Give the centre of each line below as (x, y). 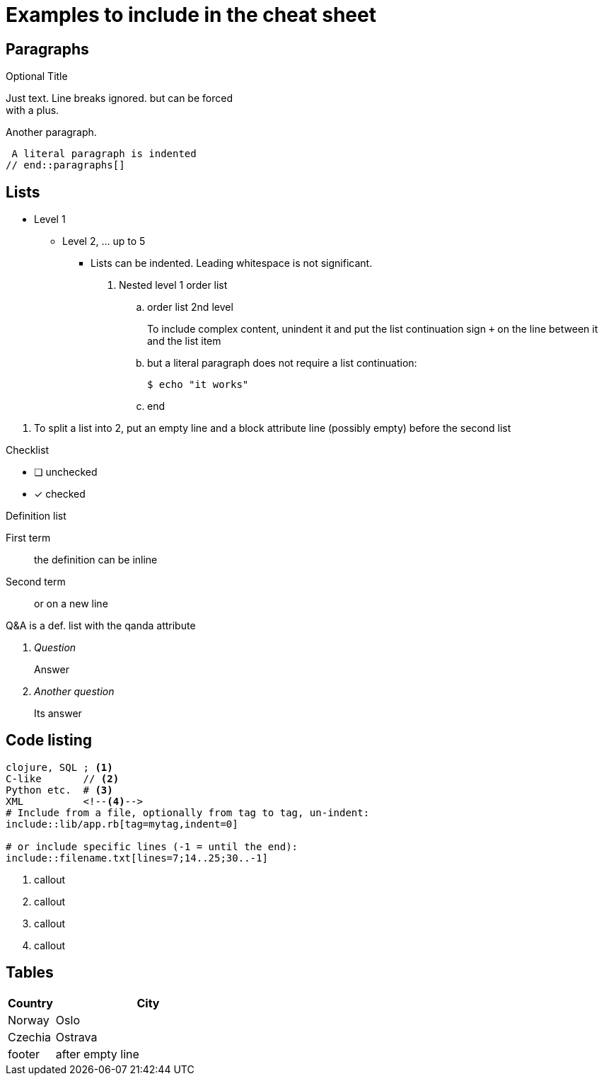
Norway (29, 1020)
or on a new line (71, 604)
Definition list (36, 516)
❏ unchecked (66, 472)
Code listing (49, 740)
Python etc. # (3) (59, 790)
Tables (30, 973)
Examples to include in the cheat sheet (191, 15)
